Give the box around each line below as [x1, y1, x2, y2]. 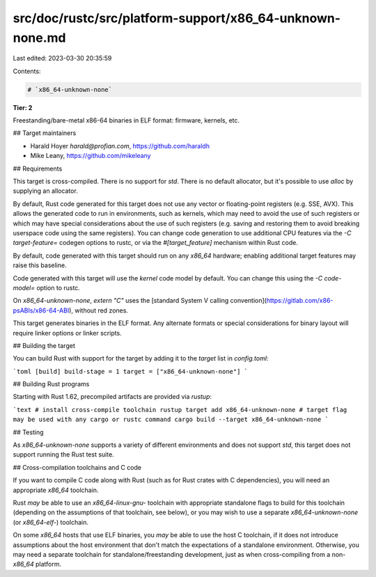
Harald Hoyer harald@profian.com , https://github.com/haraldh [30, 141, 210, 150]
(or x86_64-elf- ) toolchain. [13, 518, 89, 526]
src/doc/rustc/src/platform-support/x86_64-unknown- [13, 10, 341, 26]
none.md [13, 30, 66, 45]
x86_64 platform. [13, 560, 62, 569]
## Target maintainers [13, 129, 77, 137]
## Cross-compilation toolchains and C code [13, 463, 142, 471]
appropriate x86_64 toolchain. [13, 486, 99, 494]
